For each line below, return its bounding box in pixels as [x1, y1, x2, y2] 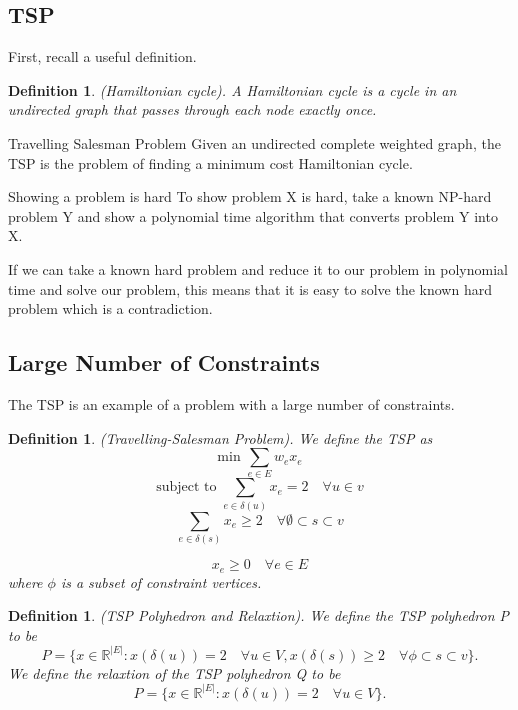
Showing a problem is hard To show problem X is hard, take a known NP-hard [8, 186, 492, 207]
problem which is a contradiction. [8, 298, 213, 319]
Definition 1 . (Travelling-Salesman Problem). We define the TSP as [8, 427, 433, 448]
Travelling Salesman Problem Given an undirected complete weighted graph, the [8, 132, 501, 153]
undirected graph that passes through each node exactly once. [8, 99, 377, 120]
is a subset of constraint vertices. [60, 571, 262, 592]
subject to [156, 480, 217, 495]
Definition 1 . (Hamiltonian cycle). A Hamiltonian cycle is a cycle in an [8, 79, 457, 100]
